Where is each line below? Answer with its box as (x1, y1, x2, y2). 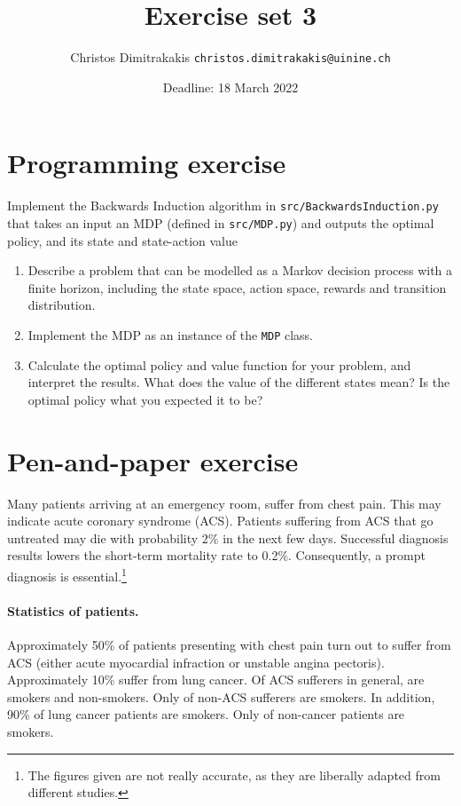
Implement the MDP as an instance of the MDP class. (27, 326, 314, 344)
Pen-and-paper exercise (7, 442, 299, 478)
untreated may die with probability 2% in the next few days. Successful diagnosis (7, 528, 449, 547)
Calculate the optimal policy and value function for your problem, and (27, 355, 411, 374)
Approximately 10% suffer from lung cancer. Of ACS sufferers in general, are (7, 670, 425, 689)
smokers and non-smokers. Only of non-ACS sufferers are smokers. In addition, (7, 687, 435, 706)
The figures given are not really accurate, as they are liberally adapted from (27, 765, 441, 784)
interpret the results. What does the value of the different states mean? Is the (27, 373, 450, 391)
